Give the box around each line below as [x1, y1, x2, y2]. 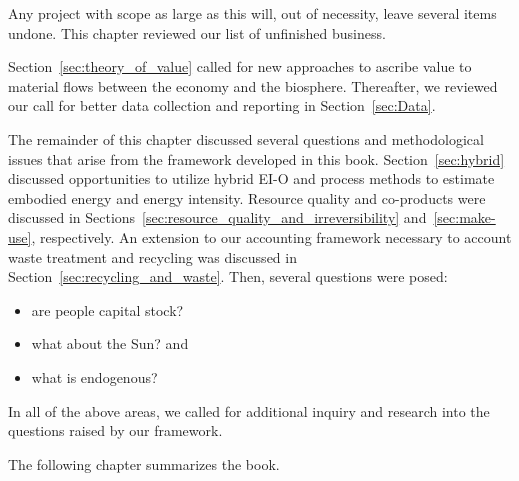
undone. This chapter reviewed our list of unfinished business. [8, 22, 386, 43]
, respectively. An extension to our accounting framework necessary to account [31, 226, 512, 247]
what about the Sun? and [31, 333, 189, 354]
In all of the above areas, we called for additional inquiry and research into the [8, 400, 490, 421]
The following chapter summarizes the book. [8, 453, 280, 474]
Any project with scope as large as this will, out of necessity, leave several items [8, 3, 497, 23]
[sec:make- [433, 207, 496, 228]
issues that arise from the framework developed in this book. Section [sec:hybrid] [8, 148, 505, 169]
